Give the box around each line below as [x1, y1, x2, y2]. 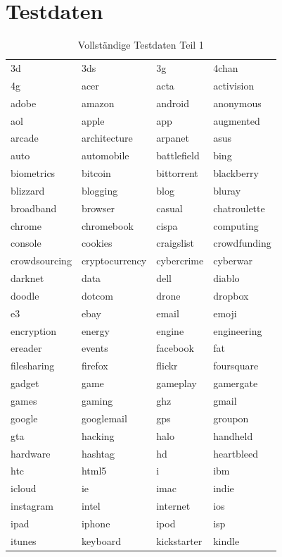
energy [81, 323, 110, 338]
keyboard [81, 533, 121, 548]
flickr [156, 358, 178, 373]
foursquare [213, 358, 259, 373]
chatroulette [213, 200, 265, 215]
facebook [156, 341, 194, 355]
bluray [213, 183, 241, 197]
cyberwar [213, 253, 252, 268]
